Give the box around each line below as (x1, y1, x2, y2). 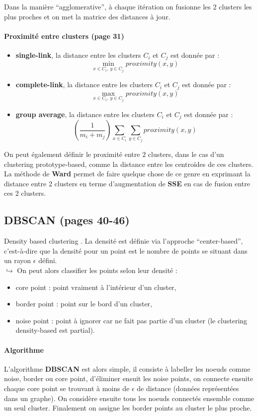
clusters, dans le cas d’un (148, 149, 224, 159)
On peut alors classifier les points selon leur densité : (17, 265, 177, 275)
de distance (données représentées (137, 383, 239, 393)
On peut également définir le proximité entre (4, 149, 140, 159)
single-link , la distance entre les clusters (15, 49, 141, 60)
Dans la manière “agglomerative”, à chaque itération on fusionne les (4, 1, 211, 11)
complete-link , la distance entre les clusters (15, 79, 153, 90)
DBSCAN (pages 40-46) (4, 212, 130, 228)
